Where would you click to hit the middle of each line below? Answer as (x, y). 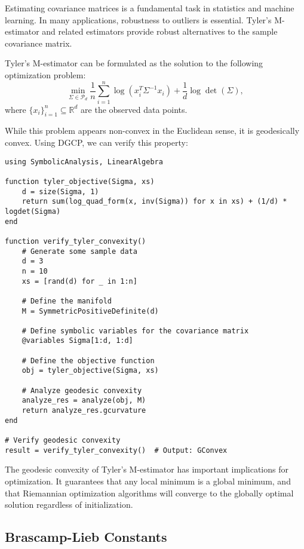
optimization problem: (45, 74)
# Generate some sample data (79, 251)
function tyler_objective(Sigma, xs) (80, 181)
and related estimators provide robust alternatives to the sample (160, 31)
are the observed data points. (134, 109)
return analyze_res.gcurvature (84, 411)
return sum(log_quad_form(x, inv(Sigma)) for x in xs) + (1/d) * (154, 202)
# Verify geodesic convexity (63, 441)
